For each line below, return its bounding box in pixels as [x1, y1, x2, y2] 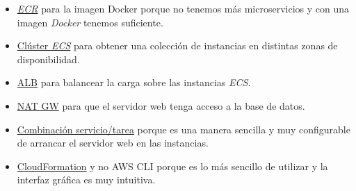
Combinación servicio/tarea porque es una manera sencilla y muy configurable [17, 122, 350, 136]
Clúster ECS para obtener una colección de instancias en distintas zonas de [17, 38, 338, 53]
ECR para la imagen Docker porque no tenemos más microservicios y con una [17, 1, 350, 15]
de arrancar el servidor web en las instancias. [17, 135, 209, 150]
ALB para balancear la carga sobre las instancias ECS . [17, 75, 251, 90]
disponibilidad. [17, 51, 80, 66]
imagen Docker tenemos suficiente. [17, 15, 163, 29]
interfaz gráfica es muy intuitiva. [17, 172, 156, 187]
